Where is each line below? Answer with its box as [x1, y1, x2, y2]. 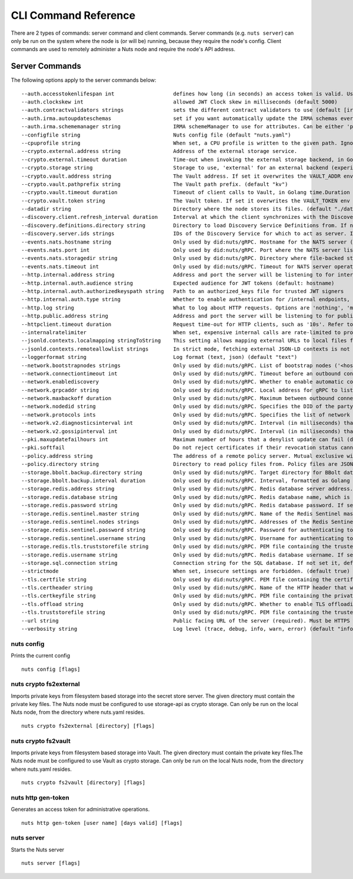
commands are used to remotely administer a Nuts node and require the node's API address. [11, 46, 235, 53]
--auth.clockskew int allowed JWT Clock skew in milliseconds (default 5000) [21, 99, 338, 105]
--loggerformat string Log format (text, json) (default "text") [21, 354, 298, 361]
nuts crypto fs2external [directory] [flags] [21, 722, 155, 729]
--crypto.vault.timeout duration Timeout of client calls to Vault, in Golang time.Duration [21, 189, 350, 196]
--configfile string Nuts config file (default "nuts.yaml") [21, 131, 291, 138]
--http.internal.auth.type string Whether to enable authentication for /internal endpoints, [21, 296, 350, 303]
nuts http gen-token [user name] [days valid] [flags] [21, 820, 183, 826]
